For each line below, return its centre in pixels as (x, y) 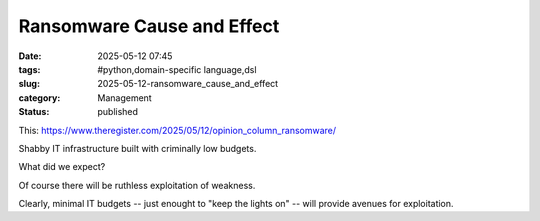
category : (39, 97)
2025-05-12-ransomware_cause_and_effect (188, 84)
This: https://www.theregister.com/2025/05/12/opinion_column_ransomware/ (177, 130)
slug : (29, 84)
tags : (29, 69)
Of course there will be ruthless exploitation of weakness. (137, 185)
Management (124, 97)
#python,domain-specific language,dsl (177, 69)
